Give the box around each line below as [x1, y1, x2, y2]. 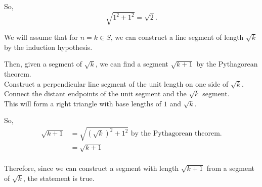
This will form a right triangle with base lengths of [4, 98, 162, 108]
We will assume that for [4, 32, 78, 42]
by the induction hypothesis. [4, 41, 93, 52]
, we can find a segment [95, 58, 168, 69]
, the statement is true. [23, 172, 95, 183]
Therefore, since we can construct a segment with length [4, 163, 179, 173]
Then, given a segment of [4, 58, 82, 69]
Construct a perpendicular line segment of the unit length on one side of [4, 78, 229, 89]
